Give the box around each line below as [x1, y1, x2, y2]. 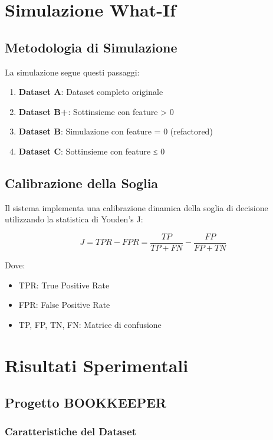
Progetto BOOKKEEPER [5, 393, 167, 412]
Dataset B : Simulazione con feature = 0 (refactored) [18, 125, 213, 137]
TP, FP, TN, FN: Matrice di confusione [18, 318, 162, 330]
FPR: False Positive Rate [18, 298, 110, 311]
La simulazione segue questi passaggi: [5, 65, 140, 78]
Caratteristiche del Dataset [5, 424, 136, 439]
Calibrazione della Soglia [5, 173, 159, 192]
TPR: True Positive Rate [18, 278, 110, 291]
